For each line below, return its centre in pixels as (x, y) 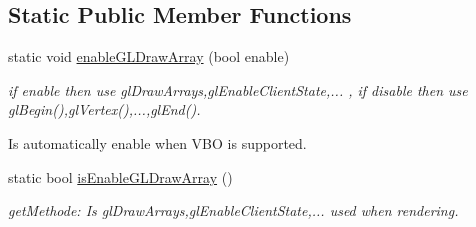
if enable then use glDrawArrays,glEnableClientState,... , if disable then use (238, 89)
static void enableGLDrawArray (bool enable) (149, 56)
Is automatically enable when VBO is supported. (157, 142)
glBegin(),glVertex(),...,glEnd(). (104, 109)
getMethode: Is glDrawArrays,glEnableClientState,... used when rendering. (233, 210)
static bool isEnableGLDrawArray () (120, 176)
